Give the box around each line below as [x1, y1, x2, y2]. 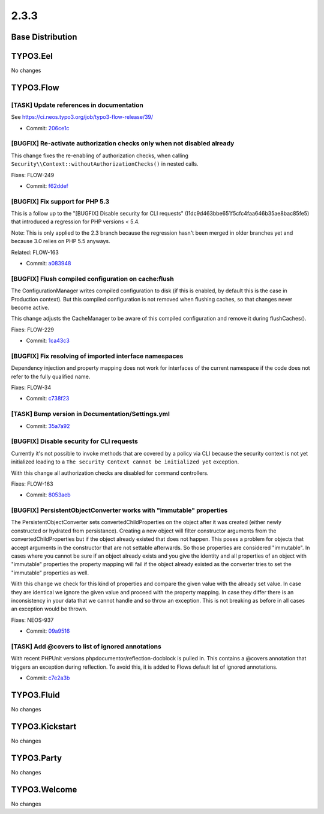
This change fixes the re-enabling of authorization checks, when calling [11, 152, 189, 159]
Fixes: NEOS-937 [11, 616, 54, 624]
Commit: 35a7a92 [26, 422, 70, 429]
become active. [11, 304, 50, 311]
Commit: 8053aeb [26, 491, 71, 498]
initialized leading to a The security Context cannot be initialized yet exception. [11, 458, 239, 465]
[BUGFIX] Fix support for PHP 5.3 [11, 197, 110, 205]
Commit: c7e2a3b [26, 674, 70, 681]
